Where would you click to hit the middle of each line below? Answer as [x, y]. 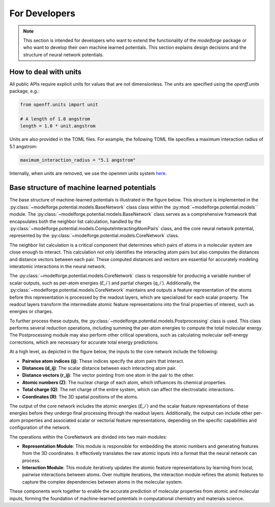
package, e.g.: [24, 91]
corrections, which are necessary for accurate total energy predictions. [84, 342]
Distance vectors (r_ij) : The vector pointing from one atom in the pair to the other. [108, 375]
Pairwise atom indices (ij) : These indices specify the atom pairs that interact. [103, 361]
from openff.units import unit [59, 105]
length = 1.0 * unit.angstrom [58, 126]
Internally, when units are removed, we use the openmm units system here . [88, 173]
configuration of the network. [40, 427]
